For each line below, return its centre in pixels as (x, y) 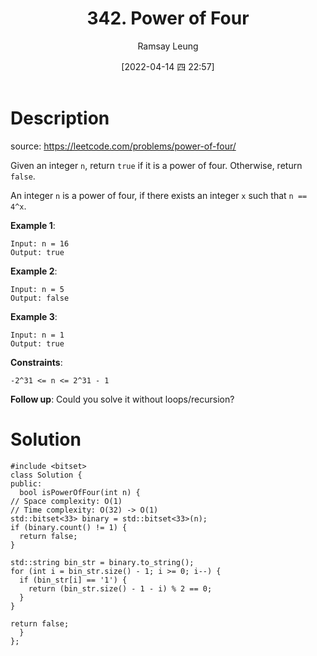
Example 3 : (34, 316)
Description (60, 118)
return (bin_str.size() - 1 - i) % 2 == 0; (120, 588)
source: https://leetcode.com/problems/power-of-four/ (123, 146)
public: (26, 483)
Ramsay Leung (168, 46)
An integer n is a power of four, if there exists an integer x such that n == (159, 195)
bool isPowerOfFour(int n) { (80, 492)
